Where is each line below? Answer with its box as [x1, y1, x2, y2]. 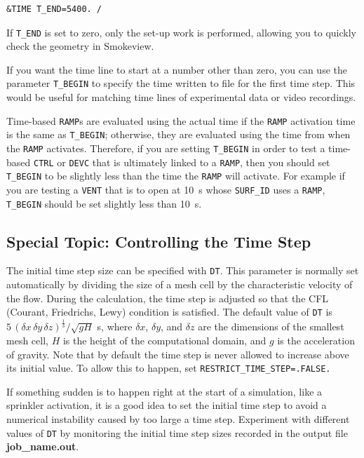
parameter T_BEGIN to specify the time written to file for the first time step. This [6, 76, 356, 90]
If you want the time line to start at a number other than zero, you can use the [6, 62, 347, 76]
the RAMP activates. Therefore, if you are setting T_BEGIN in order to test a [6, 141, 325, 155]
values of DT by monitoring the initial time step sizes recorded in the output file [6, 425, 348, 440]
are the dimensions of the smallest [198, 319, 344, 334]
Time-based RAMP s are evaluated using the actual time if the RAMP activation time [6, 113, 356, 128]
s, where [97, 319, 133, 334]
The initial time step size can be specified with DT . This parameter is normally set [6, 263, 359, 278]
